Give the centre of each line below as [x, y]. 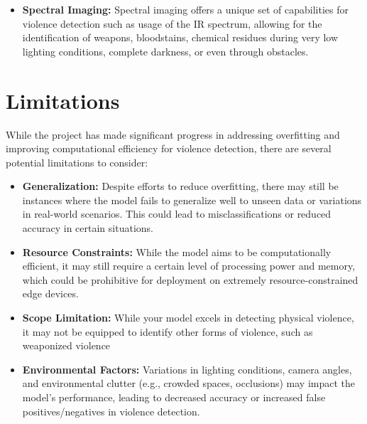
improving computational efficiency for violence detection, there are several [169, 148]
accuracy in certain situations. [88, 228]
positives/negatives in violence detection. [111, 411]
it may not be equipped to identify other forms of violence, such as [168, 331]
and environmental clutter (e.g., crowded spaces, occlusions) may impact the [189, 383]
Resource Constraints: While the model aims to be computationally [177, 251]
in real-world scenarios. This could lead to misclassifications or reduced [177, 214]
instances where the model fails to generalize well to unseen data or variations [192, 200]
